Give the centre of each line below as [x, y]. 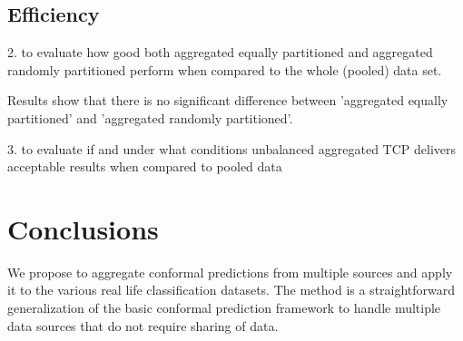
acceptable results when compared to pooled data [145, 166]
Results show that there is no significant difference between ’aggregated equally [228, 100]
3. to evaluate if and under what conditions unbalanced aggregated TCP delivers [231, 148]
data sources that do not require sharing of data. [143, 325]
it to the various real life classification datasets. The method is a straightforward [231, 290]
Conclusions [83, 228]
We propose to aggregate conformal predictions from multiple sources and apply [230, 272]
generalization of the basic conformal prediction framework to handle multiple [224, 308]
